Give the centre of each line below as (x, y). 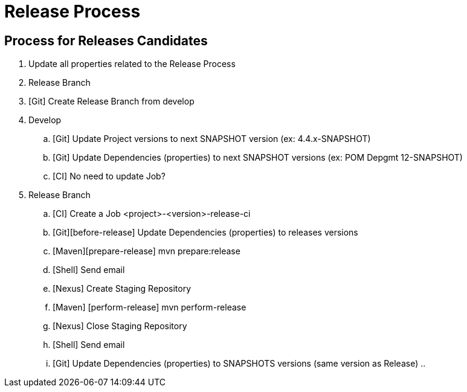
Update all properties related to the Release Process (132, 64)
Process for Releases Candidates (106, 40)
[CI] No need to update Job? (109, 176)
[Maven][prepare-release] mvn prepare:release (147, 251)
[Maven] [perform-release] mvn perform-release (150, 307)
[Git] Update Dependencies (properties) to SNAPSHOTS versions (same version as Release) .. (239, 364)
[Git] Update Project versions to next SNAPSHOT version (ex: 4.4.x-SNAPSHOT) (212, 139)
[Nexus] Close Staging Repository (120, 326)
